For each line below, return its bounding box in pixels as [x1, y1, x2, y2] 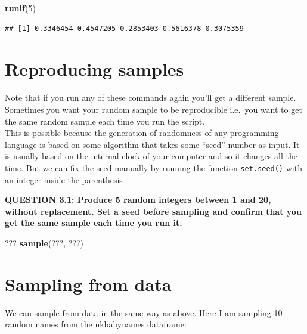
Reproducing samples [5, 57, 184, 81]
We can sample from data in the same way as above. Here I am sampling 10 [5, 306, 283, 318]
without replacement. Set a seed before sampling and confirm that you [5, 205, 302, 217]
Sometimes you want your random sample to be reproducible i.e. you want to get [5, 103, 302, 115]
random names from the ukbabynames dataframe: [5, 318, 187, 330]
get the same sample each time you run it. [5, 217, 182, 229]
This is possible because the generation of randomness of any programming [5, 126, 279, 139]
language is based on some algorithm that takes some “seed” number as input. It [5, 138, 300, 150]
